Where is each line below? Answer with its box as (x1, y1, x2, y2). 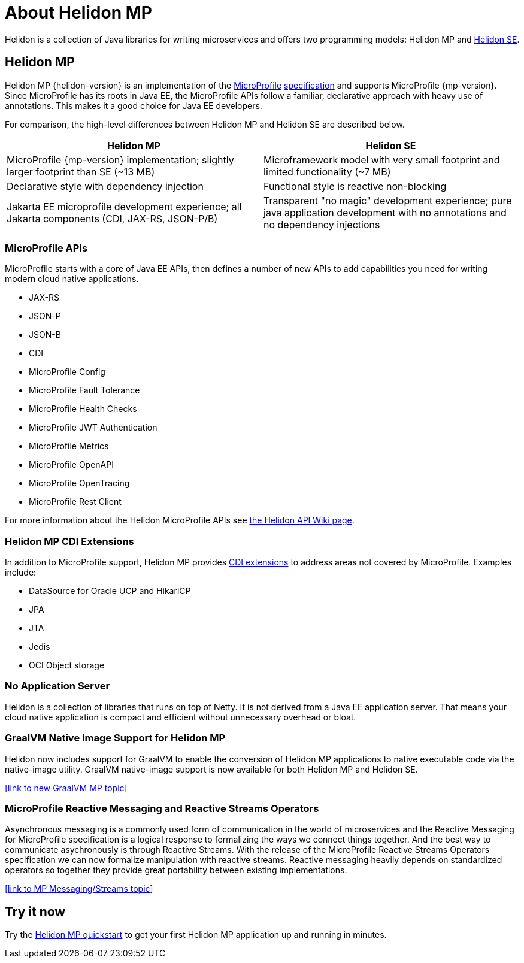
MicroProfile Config (29, 367, 105, 377)
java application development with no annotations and (263, 206, 507, 219)
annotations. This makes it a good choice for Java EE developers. (5, 100, 262, 111)
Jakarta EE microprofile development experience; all (7, 200, 242, 213)
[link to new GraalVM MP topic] (5, 782, 128, 793)
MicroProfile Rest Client (29, 496, 122, 507)
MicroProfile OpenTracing (29, 478, 130, 489)
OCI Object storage (29, 660, 105, 671)
